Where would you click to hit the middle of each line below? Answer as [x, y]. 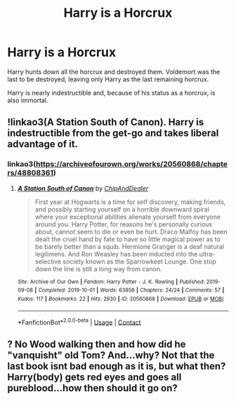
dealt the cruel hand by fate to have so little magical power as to [128, 239]
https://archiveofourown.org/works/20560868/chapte [132, 164]
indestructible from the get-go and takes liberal [113, 134]
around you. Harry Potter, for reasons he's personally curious [124, 224]
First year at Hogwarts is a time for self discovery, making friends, [130, 202]
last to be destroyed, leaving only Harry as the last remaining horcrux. [108, 79]
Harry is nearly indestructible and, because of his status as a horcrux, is [111, 93]
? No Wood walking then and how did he [97, 344]
